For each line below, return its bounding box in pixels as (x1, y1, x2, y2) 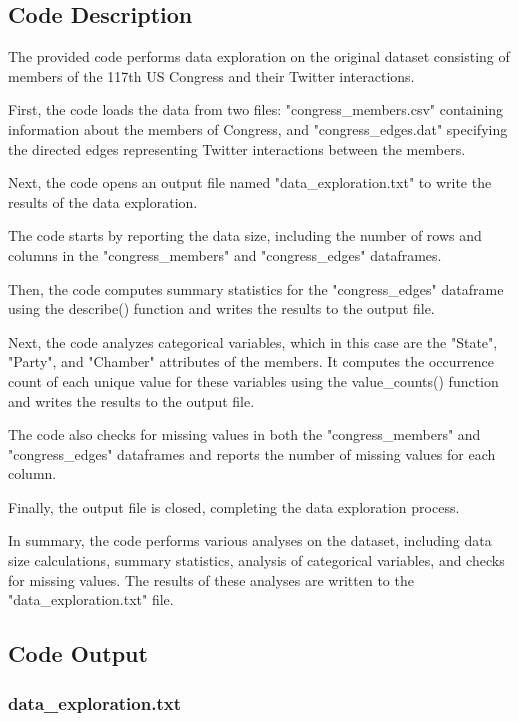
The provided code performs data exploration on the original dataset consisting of (8, 46, 510, 67)
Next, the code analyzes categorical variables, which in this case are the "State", (8, 331, 498, 352)
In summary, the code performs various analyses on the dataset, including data (8, 530, 492, 551)
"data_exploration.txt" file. (8, 589, 174, 610)
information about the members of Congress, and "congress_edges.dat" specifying (8, 118, 508, 139)
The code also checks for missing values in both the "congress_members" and (8, 424, 481, 445)
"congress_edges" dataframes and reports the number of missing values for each (8, 443, 496, 464)
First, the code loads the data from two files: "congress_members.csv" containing (8, 99, 504, 120)
